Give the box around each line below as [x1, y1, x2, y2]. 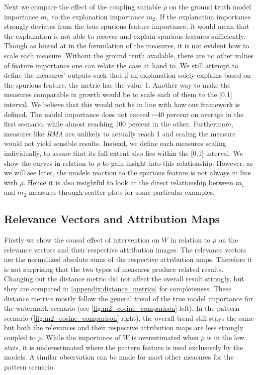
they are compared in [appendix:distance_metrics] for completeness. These [4, 283, 232, 294]
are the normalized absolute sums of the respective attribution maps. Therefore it [4, 254, 253, 264]
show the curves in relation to [4, 157, 94, 168]
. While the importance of [41, 332, 121, 343]
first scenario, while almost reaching [4, 119, 113, 129]
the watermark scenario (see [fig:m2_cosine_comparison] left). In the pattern [4, 303, 240, 313]
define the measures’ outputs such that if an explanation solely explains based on [4, 70, 251, 80]
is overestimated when [131, 332, 199, 343]
